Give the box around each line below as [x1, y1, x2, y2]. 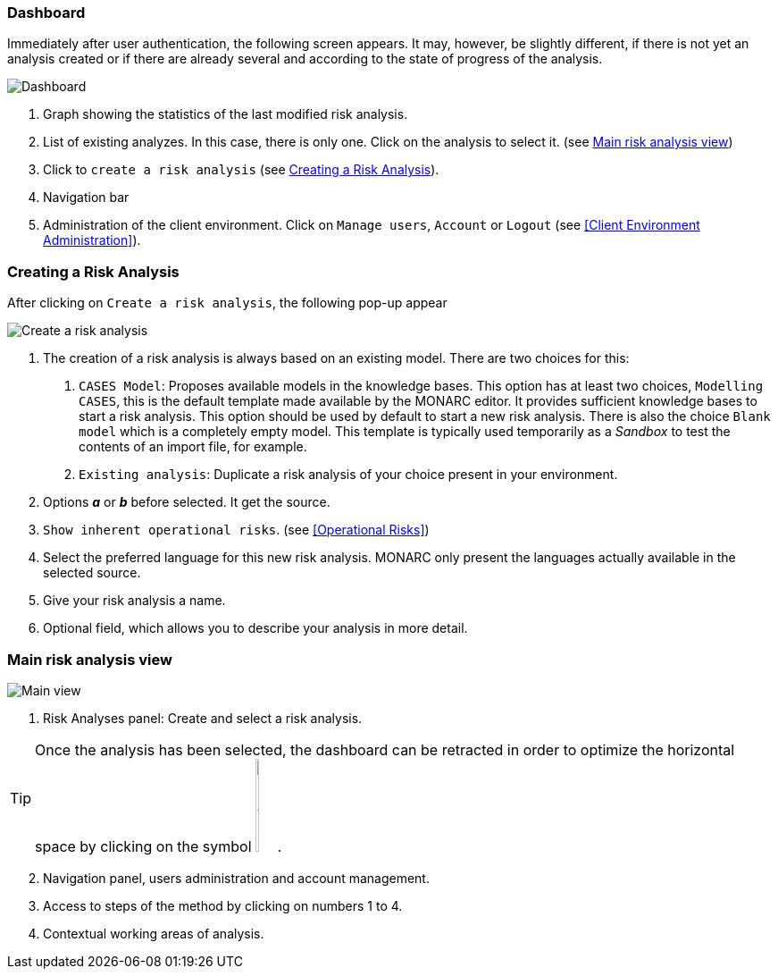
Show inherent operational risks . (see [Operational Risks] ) [43, 522, 430, 538]
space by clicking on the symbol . [35, 837, 282, 855]
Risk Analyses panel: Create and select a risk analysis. [43, 710, 363, 726]
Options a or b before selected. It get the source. [43, 494, 330, 510]
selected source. [43, 565, 141, 581]
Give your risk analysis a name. [43, 593, 226, 609]
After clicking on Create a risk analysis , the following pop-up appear [7, 295, 448, 311]
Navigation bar [43, 189, 130, 206]
